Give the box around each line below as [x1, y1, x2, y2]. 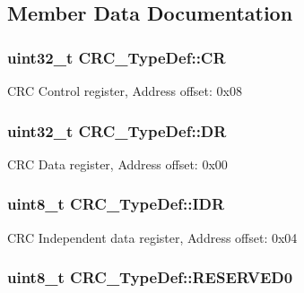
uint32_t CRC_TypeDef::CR [7, 46, 226, 68]
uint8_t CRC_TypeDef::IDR [7, 193, 225, 215]
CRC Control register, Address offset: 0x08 [7, 82, 242, 99]
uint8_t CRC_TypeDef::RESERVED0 [7, 266, 293, 289]
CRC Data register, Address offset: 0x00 [7, 154, 228, 173]
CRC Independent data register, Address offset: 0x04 [7, 228, 298, 246]
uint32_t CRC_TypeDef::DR [7, 119, 227, 142]
